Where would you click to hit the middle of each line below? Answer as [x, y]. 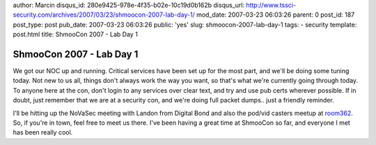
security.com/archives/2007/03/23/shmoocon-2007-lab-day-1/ [104, 15]
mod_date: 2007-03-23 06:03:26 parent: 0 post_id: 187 [275, 15]
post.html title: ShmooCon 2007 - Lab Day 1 [76, 34]
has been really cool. [43, 132]
